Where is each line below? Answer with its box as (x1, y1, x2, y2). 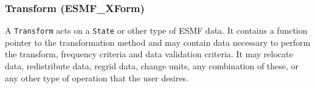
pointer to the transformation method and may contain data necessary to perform (5, 36, 311, 48)
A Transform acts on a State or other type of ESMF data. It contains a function (5, 24, 308, 37)
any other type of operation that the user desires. (5, 71, 189, 84)
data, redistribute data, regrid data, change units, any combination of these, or (5, 60, 299, 72)
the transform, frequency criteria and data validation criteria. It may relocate (5, 48, 293, 60)
